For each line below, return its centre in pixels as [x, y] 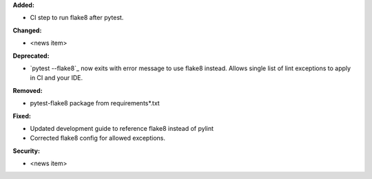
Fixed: [22, 116]
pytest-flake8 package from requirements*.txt [95, 103]
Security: [27, 151]
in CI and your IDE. [56, 78]
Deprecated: [31, 56]
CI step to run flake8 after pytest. [77, 18]
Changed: [27, 30]
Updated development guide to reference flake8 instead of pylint [122, 128]
